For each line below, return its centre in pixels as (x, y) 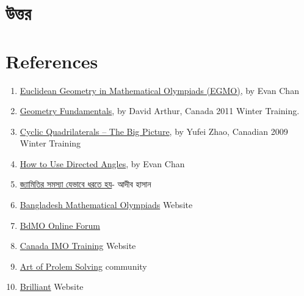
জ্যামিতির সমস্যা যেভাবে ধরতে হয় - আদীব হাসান (85, 184)
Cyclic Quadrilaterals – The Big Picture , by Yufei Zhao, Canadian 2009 (154, 131)
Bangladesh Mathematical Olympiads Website (106, 205)
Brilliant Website (52, 287)
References (52, 61)
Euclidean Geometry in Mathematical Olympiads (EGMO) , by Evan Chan (159, 90)
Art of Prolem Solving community (83, 266)
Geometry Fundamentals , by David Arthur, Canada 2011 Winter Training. (160, 111)
